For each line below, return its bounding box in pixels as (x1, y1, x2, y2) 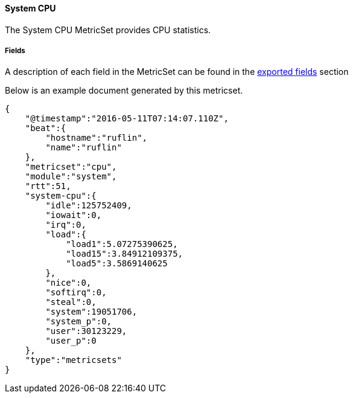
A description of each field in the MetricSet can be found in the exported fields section (5, 66, 349, 77)
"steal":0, (45, 297, 97, 307)
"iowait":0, (45, 210, 102, 220)
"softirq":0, (45, 287, 107, 298)
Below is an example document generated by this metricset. (5, 85, 243, 96)
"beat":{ (25, 123, 66, 133)
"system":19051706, (45, 307, 138, 317)
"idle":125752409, (45, 201, 132, 211)
